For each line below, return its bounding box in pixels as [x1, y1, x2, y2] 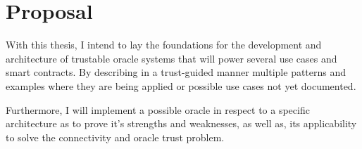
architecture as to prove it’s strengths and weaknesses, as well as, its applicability [6, 116, 357, 131]
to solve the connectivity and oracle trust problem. [6, 129, 225, 144]
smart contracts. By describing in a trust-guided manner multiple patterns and [6, 65, 347, 79]
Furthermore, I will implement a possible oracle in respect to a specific [6, 102, 310, 117]
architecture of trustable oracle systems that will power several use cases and [6, 51, 337, 65]
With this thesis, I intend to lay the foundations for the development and [6, 37, 322, 52]
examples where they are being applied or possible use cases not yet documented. [6, 78, 356, 93]
